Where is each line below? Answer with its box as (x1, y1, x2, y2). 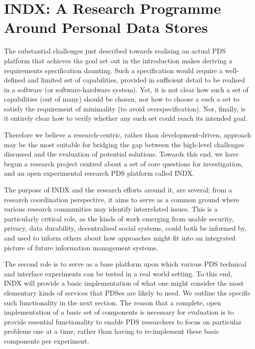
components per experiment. (4, 335, 89, 346)
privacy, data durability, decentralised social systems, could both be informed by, (4, 223, 247, 233)
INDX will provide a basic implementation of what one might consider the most (4, 278, 244, 288)
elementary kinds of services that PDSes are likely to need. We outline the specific (4, 287, 251, 297)
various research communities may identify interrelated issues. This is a (4, 204, 218, 214)
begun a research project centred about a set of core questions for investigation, (4, 158, 243, 168)
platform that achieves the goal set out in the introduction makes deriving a (4, 55, 232, 65)
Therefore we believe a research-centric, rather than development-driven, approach (4, 130, 252, 140)
